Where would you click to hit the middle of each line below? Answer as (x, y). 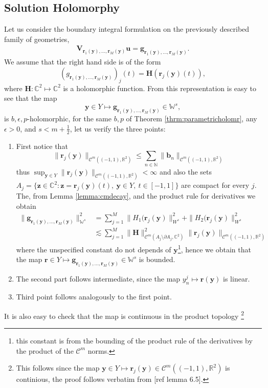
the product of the (45, 350)
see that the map (31, 98)
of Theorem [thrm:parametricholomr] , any (192, 118)
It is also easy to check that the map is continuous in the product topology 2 (124, 315)
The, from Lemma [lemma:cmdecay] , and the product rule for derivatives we (136, 196)
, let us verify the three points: (118, 128)
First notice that (42, 146)
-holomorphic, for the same (69, 118)
